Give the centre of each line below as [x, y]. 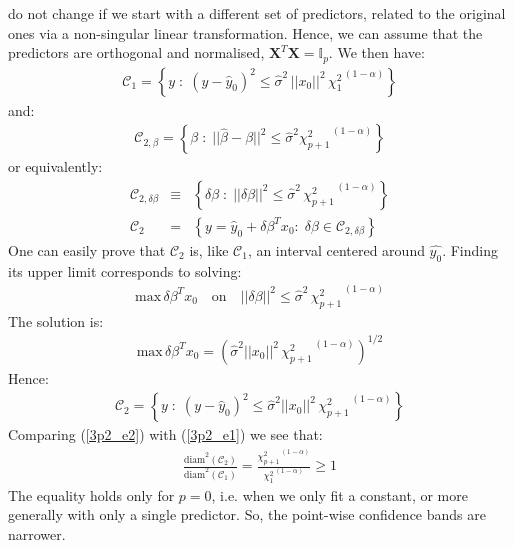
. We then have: [376, 52]
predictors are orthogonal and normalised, [136, 52]
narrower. [37, 533]
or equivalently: [55, 166]
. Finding [470, 249]
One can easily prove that [87, 249]
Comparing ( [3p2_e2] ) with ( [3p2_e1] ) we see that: [165, 434]
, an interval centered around [336, 249]
